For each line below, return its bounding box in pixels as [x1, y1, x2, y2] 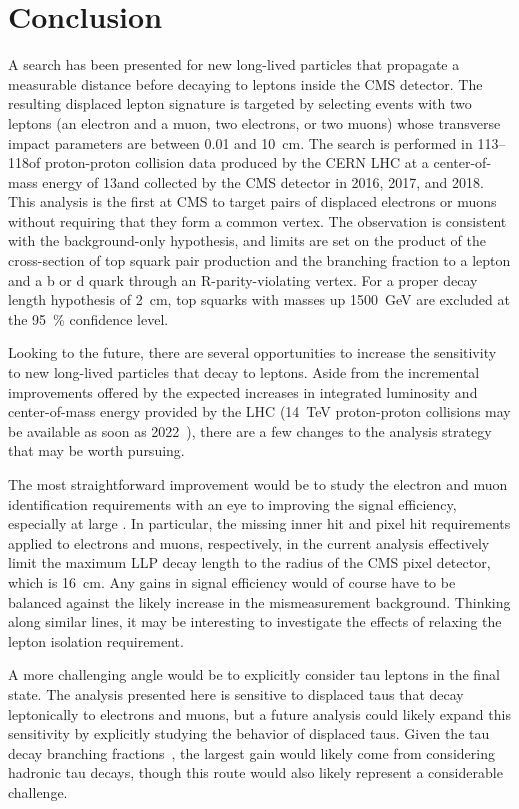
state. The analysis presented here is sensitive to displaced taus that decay [8, 683, 464, 704]
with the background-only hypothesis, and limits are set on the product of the [8, 230, 487, 251]
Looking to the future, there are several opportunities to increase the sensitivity [8, 342, 497, 363]
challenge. [8, 781, 68, 802]
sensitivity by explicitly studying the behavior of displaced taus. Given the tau [8, 723, 490, 744]
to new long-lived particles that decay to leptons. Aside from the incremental [8, 362, 480, 383]
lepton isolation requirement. [8, 630, 184, 651]
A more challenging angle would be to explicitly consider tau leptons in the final [8, 664, 500, 685]
